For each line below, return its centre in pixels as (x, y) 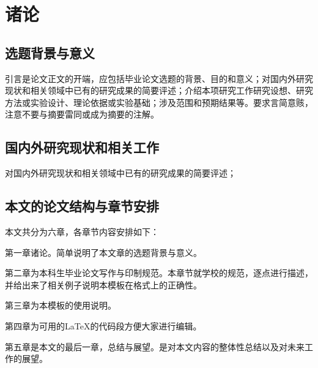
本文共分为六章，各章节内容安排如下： (82, 231)
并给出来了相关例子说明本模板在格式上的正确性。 (103, 284)
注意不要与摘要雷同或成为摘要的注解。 (82, 114)
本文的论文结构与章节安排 (82, 206)
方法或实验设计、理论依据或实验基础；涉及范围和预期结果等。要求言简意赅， (159, 102)
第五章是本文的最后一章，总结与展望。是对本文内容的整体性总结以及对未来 (155, 346)
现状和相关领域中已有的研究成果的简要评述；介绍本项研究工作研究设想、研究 (159, 90)
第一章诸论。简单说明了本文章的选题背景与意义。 (103, 252)
